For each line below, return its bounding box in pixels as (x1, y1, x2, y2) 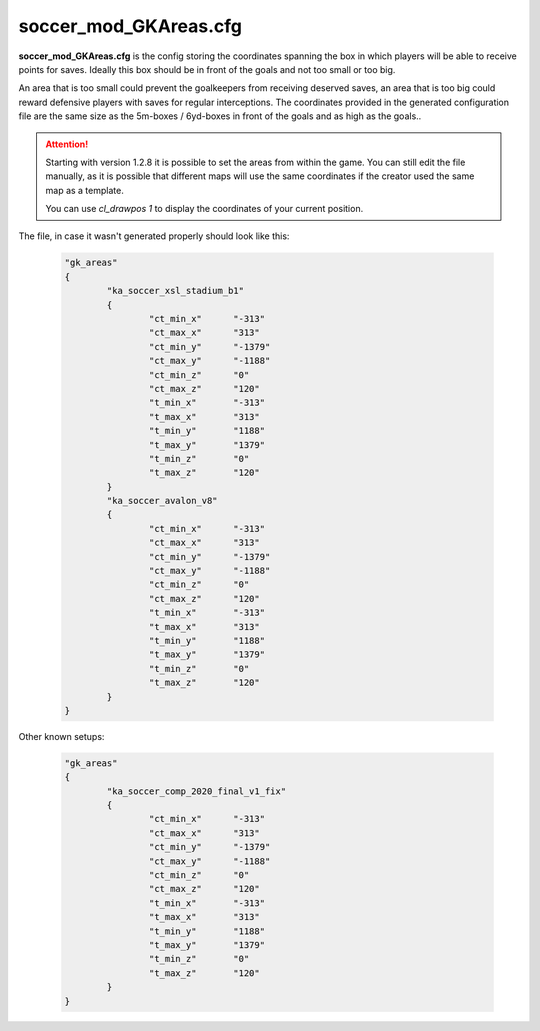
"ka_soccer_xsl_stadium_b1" (106, 285, 245, 297)
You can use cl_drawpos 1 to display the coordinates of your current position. (45, 203, 364, 215)
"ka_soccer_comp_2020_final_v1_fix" (106, 785, 287, 797)
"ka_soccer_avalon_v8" (106, 495, 219, 507)
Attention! (45, 138, 89, 150)
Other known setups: (18, 730, 105, 742)
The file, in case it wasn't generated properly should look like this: (18, 230, 290, 242)
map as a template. (45, 184, 124, 196)
